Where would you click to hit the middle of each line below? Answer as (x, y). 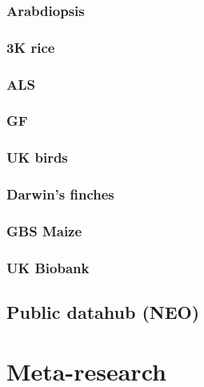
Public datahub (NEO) (103, 312)
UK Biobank (48, 267)
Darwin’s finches (60, 194)
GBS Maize (44, 230)
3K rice (31, 47)
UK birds (37, 157)
